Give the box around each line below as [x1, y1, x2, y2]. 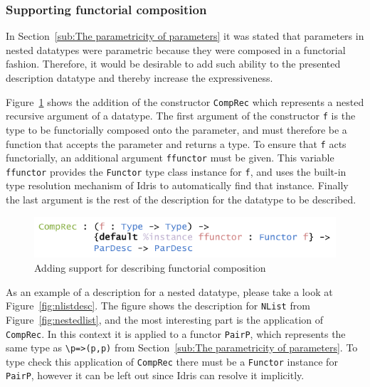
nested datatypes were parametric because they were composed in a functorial [6, 42, 346, 57]
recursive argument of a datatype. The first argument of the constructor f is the [6, 108, 356, 123]
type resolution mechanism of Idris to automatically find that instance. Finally [6, 178, 349, 193]
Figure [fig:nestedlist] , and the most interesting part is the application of [6, 312, 324, 327]
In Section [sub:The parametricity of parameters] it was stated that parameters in [6, 28, 364, 43]
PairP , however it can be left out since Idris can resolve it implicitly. [6, 368, 305, 383]
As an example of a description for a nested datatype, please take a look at [6, 284, 333, 299]
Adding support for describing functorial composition [34, 260, 266, 275]
